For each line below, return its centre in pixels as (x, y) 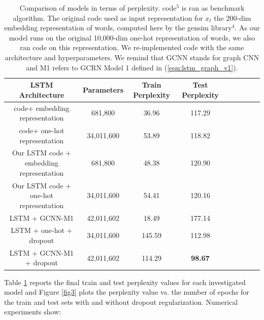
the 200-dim (233, 17)
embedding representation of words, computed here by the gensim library (118, 28)
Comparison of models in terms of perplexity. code (98, 8)
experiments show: (33, 312)
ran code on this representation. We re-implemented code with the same (132, 47)
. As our (247, 28)
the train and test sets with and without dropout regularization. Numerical (121, 302)
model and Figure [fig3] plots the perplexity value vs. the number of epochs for (127, 292)
